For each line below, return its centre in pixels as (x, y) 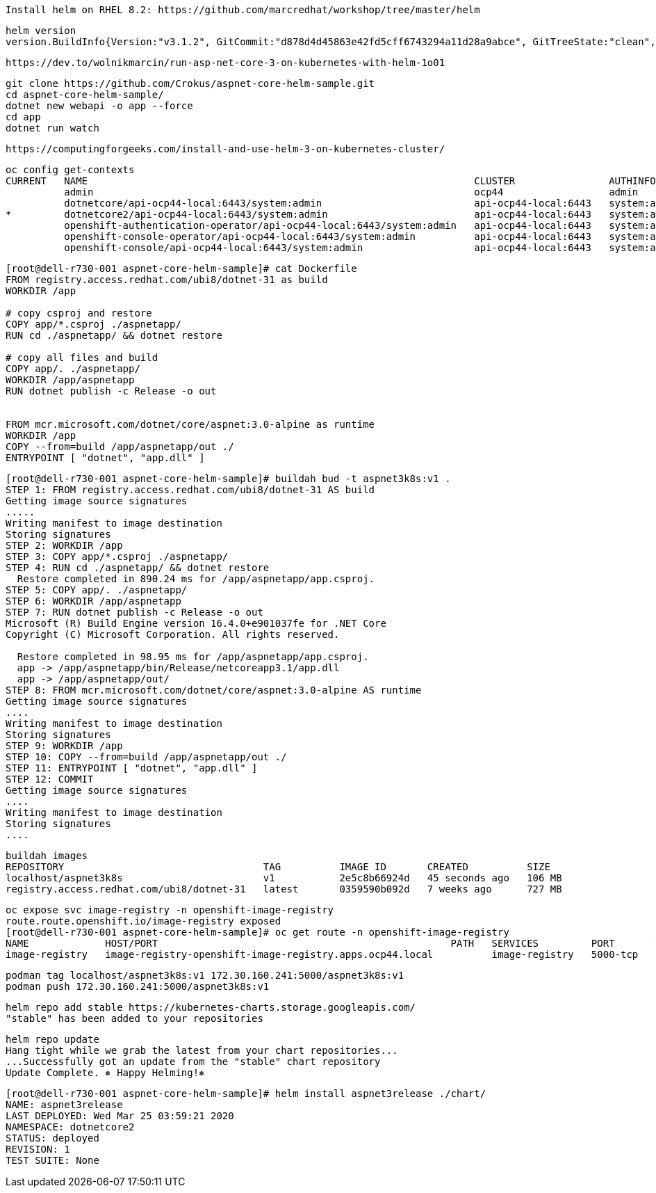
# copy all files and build (82, 358)
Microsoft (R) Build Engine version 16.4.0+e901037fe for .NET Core (196, 623)
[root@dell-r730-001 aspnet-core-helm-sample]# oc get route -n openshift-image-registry (257, 932)
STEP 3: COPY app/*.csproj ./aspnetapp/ (117, 557)
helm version (41, 31)
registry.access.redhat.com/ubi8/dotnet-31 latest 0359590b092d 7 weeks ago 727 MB (284, 889)
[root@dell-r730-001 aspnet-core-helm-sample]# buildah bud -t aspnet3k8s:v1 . (228, 479)
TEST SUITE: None (52, 1160)
